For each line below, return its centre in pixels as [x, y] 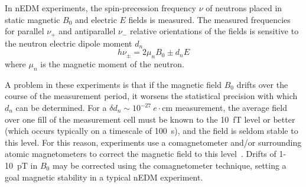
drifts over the [262, 84]
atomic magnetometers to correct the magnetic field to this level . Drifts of [141, 154]
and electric [96, 19]
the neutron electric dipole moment [69, 43]
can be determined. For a [61, 108]
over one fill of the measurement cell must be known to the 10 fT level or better [150, 119]
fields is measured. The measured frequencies [209, 19]
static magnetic [32, 19]
